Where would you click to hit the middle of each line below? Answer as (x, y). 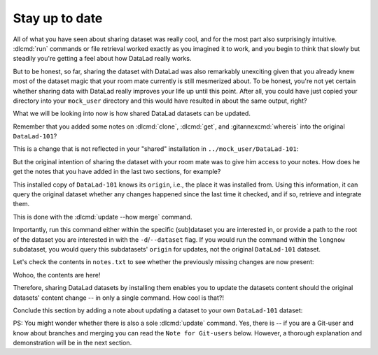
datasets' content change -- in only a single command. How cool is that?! (118, 298)
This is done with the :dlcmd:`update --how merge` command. (103, 217)
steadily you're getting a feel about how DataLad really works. (102, 59)
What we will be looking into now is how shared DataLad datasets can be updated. (132, 114)
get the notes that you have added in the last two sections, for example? (117, 172)
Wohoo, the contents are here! (57, 275)
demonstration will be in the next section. (72, 343)
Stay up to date (58, 18)
